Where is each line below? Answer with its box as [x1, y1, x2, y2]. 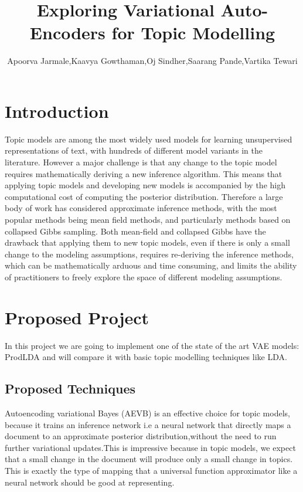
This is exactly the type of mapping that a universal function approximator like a [5, 464, 298, 477]
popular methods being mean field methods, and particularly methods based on [5, 213, 291, 225]
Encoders [29, 21, 105, 45]
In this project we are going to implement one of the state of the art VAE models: [5, 339, 299, 351]
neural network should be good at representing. [5, 476, 175, 488]
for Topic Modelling [111, 21, 275, 45]
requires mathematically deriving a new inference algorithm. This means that [5, 167, 282, 179]
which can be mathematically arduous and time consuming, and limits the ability [5, 259, 297, 272]
